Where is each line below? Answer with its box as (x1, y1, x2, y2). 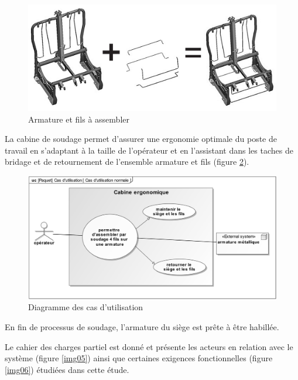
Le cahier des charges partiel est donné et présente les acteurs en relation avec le (5, 340, 293, 352)
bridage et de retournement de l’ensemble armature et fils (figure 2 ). (5, 155, 249, 168)
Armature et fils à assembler (28, 113, 129, 125)
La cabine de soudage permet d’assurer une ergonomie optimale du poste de (5, 133, 277, 145)
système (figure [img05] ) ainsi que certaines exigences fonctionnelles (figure (5, 352, 273, 364)
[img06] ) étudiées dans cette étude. (5, 363, 129, 375)
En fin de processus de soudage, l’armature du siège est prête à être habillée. (5, 321, 279, 333)
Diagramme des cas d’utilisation (28, 301, 143, 313)
